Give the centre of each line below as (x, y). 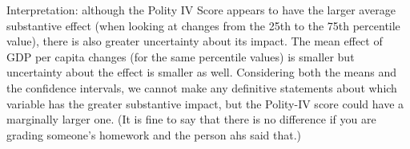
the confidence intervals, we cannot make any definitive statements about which (202, 87)
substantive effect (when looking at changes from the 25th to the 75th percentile (203, 25)
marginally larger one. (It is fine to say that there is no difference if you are (191, 119)
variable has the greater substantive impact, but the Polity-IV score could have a (205, 103)
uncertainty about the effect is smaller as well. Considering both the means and (201, 72)
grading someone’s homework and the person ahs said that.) (154, 134)
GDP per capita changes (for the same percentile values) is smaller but (181, 56)
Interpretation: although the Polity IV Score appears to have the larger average (201, 10)
